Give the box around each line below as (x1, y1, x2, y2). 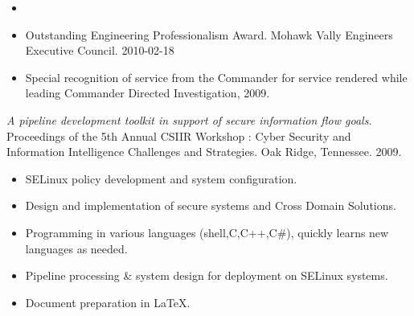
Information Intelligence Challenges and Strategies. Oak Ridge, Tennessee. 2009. (6, 143, 402, 160)
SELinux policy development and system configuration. (25, 170, 297, 187)
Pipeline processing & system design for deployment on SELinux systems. (25, 267, 388, 284)
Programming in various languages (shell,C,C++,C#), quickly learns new (25, 224, 389, 240)
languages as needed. (25, 240, 128, 256)
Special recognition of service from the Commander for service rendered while (25, 68, 408, 85)
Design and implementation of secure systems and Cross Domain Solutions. (25, 197, 396, 214)
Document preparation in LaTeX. (25, 293, 191, 310)
